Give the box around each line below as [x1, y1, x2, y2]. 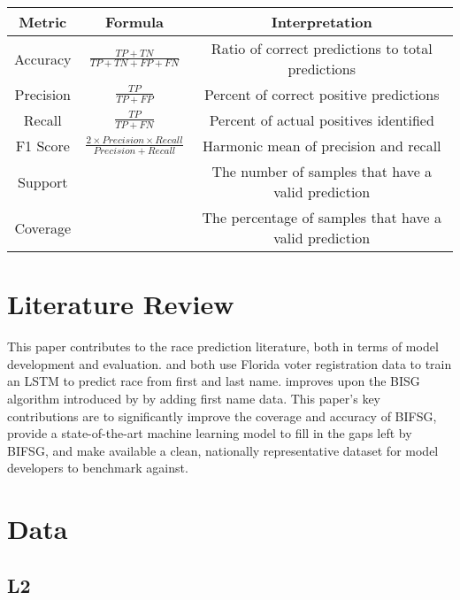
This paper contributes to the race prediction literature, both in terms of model [7, 337, 439, 356]
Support [17, 171, 68, 192]
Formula [105, 12, 164, 32]
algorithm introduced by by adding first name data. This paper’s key [7, 388, 380, 407]
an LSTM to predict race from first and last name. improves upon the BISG [7, 372, 420, 390]
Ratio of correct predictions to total [211, 38, 433, 58]
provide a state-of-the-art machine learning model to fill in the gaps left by [7, 424, 412, 442]
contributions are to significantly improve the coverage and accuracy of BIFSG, [7, 406, 437, 425]
